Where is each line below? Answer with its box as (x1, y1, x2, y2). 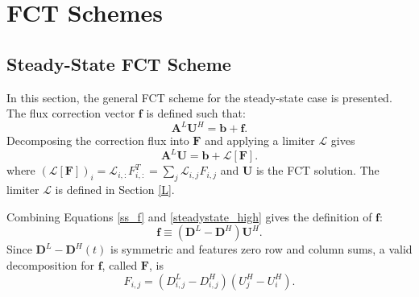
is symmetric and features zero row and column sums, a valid (110, 241, 413, 258)
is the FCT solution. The (255, 162, 380, 179)
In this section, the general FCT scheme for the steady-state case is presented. (6, 89, 392, 105)
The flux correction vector (6, 105, 135, 122)
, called (102, 256, 138, 273)
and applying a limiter (205, 132, 315, 149)
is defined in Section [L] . (55, 181, 175, 198)
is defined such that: (146, 105, 246, 122)
